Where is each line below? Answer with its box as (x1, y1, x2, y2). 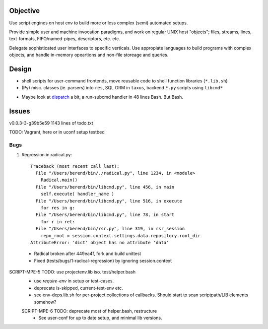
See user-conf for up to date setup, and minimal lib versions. (38, 315, 162, 321)
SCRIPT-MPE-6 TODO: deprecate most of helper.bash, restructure (21, 308, 157, 314)
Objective (9, 6, 40, 15)
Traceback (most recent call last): (30, 163, 120, 169)
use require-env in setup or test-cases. (34, 278, 114, 284)
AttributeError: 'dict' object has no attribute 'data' (30, 240, 169, 245)
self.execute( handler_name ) (40, 191, 114, 197)
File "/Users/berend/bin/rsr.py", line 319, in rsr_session (35, 226, 185, 232)
